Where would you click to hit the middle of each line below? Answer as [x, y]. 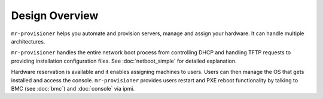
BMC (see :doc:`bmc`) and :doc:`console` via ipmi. [73, 88]
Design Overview [55, 16]
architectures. [28, 41]
